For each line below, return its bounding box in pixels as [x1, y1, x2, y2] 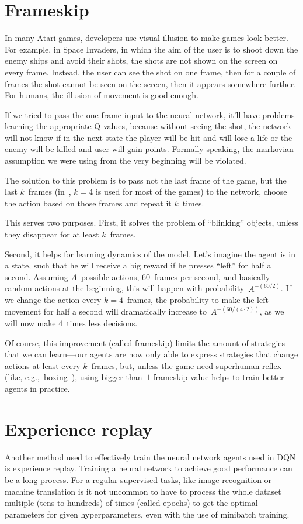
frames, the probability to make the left [127, 294, 269, 306]
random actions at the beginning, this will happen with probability [5, 282, 245, 294]
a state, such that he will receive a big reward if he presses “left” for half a [5, 259, 271, 271]
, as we [259, 305, 284, 318]
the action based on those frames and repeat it [5, 196, 172, 209]
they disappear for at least [5, 228, 99, 240]
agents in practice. [5, 382, 70, 395]
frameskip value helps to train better [153, 371, 284, 383]
